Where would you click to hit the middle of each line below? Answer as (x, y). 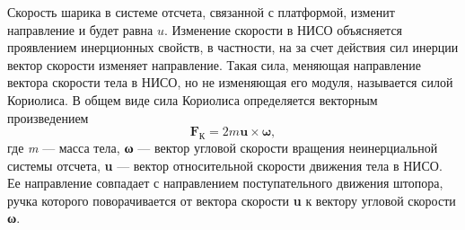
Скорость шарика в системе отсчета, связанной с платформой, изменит (201, 12)
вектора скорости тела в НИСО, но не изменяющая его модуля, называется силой (230, 82)
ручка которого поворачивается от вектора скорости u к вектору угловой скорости (232, 200)
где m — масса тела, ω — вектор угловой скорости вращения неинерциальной (223, 147)
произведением (48, 117)
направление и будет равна (80, 29)
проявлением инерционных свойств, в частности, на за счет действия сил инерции (233, 47)
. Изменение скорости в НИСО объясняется (283, 29)
